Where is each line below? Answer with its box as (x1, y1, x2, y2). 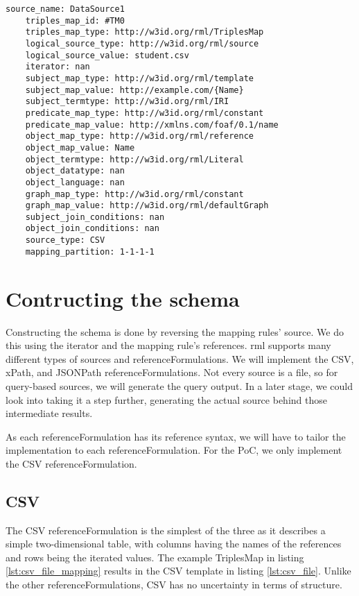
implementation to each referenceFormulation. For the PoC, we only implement (6, 443, 342, 457)
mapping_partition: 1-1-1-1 (25, 246, 155, 257)
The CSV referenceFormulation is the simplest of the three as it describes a (6, 522, 326, 537)
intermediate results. (6, 406, 93, 420)
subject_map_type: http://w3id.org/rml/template (25, 73, 254, 83)
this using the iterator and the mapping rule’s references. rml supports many (6, 338, 331, 352)
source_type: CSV (25, 235, 105, 246)
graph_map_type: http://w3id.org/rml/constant (25, 189, 244, 199)
